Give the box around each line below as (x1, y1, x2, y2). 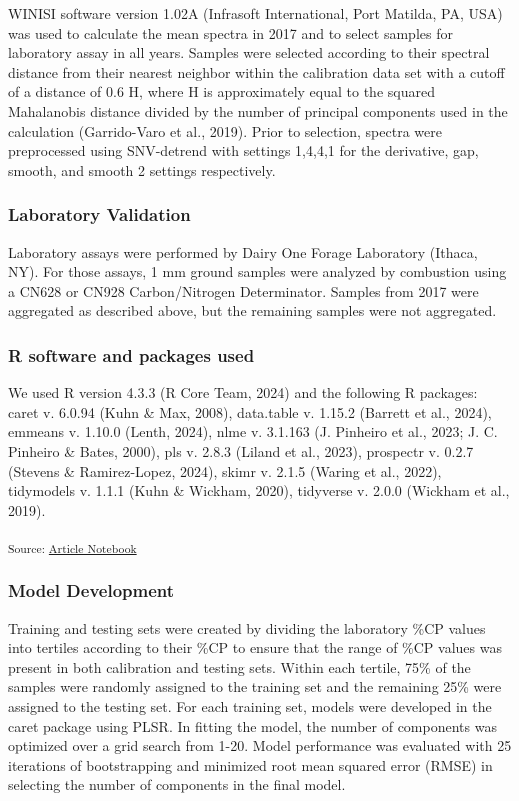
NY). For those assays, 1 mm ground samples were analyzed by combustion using (8, 261, 507, 282)
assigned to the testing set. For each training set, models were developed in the (8, 696, 492, 717)
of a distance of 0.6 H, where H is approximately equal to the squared (8, 81, 435, 102)
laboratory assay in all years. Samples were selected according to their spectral (8, 42, 490, 63)
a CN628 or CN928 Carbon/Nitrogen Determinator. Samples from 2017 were (8, 280, 479, 301)
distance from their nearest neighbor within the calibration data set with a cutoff (8, 61, 505, 82)
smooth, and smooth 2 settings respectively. (8, 159, 276, 180)
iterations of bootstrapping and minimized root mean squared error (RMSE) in (8, 754, 493, 775)
